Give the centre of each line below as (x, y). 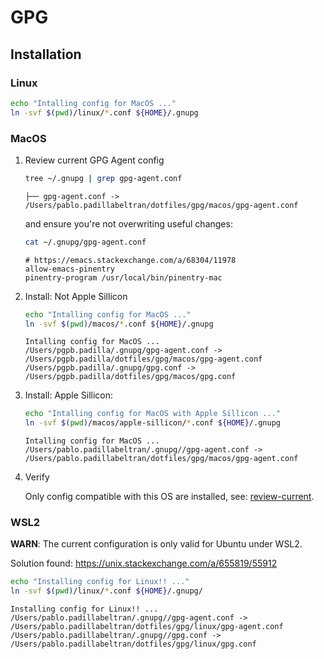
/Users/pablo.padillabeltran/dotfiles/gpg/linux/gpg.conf (133, 644)
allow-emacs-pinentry (69, 269)
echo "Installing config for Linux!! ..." (100, 582)
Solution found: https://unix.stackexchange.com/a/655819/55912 (144, 563)
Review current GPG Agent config (94, 160)
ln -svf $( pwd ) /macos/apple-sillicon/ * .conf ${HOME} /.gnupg (152, 423)
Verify (37, 477)
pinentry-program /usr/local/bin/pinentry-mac (123, 277)
